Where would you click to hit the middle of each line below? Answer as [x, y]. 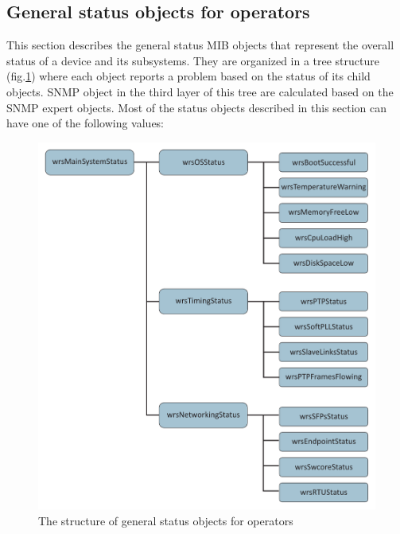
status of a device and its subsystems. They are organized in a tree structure [193, 60]
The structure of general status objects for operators [166, 520]
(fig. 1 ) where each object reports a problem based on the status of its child [188, 76]
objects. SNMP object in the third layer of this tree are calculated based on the [200, 91]
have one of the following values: [85, 123]
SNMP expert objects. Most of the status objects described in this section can [197, 107]
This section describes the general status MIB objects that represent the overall [200, 45]
